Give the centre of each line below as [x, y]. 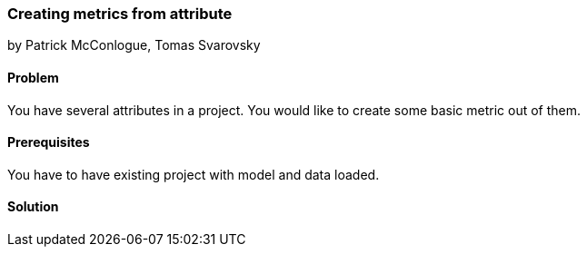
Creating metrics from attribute [120, 14]
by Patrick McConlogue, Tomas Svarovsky [134, 45]
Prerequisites [49, 142]
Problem [33, 77]
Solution [33, 207]
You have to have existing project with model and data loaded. [194, 174]
